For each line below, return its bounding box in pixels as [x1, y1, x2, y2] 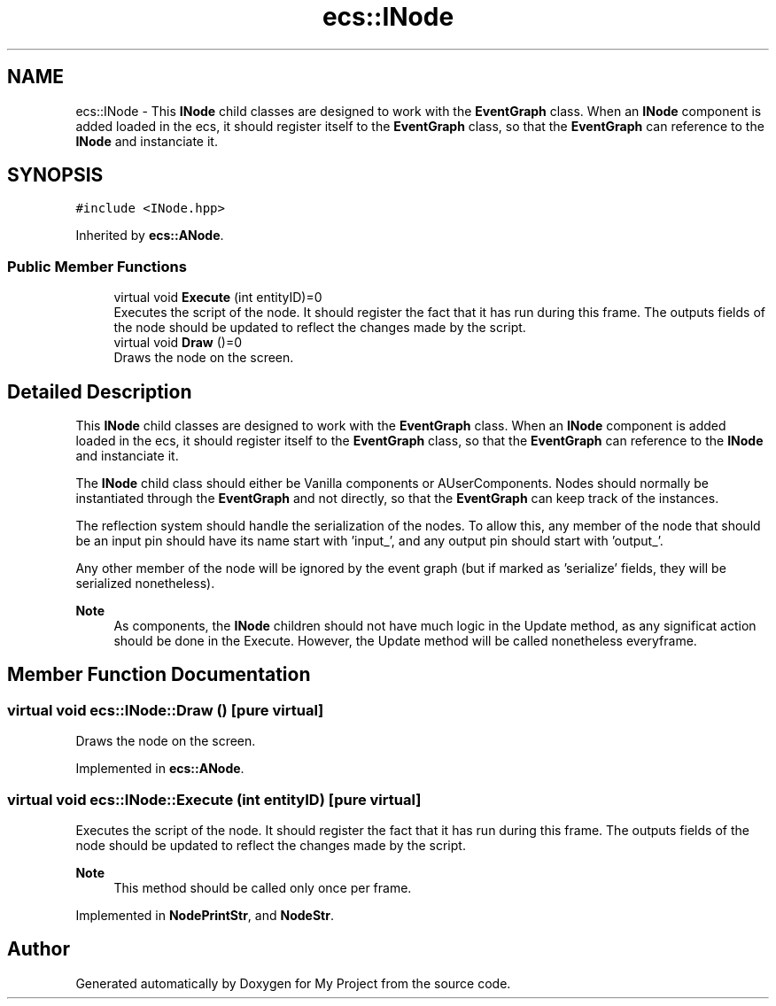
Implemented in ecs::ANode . [75, 761, 244, 777]
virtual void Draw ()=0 [113, 335, 242, 351]
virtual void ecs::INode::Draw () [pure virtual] [7, 700, 324, 719]
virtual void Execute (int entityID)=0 [113, 290, 322, 306]
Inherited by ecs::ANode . [75, 228, 224, 244]
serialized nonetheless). [75, 576, 215, 592]
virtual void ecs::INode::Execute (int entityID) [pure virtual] [7, 790, 422, 809]
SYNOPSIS [7, 164, 104, 187]
